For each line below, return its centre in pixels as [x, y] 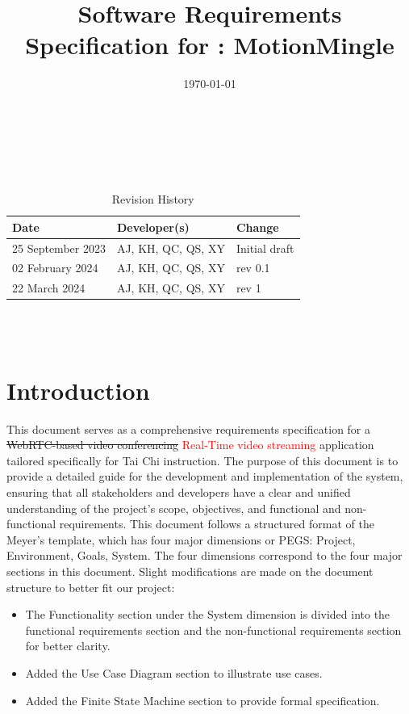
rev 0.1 [253, 268]
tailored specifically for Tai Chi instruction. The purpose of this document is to [202, 460]
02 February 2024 [55, 268]
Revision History [153, 199]
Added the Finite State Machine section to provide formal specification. [202, 700]
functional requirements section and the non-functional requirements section [213, 630]
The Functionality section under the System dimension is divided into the [208, 614]
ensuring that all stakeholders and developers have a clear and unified [179, 492]
